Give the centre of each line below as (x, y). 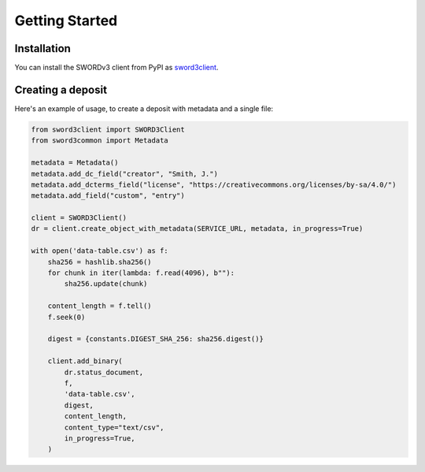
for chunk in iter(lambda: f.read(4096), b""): (141, 273)
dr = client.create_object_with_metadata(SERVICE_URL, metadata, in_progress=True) (197, 229)
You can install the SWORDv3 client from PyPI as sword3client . (116, 68)
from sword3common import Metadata (100, 141)
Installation (42, 48)
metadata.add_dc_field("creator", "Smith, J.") (124, 174)
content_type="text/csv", (114, 427)
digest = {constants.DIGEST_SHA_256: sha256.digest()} (155, 339)
